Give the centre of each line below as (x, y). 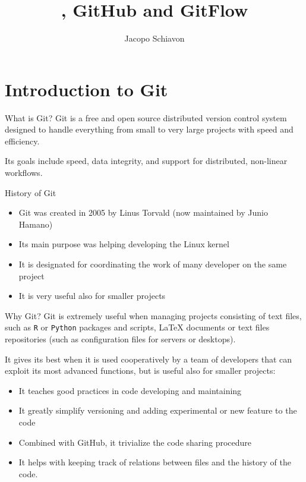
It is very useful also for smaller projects (92, 296)
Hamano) (36, 224)
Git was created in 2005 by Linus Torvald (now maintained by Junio (143, 212)
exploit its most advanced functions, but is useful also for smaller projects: (140, 371)
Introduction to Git (86, 89)
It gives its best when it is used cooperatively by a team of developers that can (149, 359)
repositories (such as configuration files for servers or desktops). (120, 339)
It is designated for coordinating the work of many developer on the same (153, 264)
